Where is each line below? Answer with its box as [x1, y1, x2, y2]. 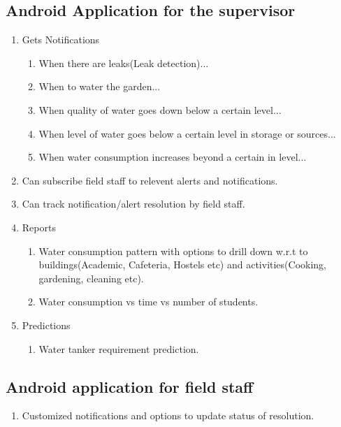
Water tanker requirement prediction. [38, 341, 199, 356]
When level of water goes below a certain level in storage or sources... [38, 126, 336, 140]
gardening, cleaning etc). [38, 270, 144, 285]
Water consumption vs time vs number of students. [38, 294, 259, 309]
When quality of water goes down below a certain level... [38, 102, 282, 117]
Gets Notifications [22, 32, 100, 47]
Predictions [22, 317, 71, 332]
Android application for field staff [6, 375, 254, 397]
